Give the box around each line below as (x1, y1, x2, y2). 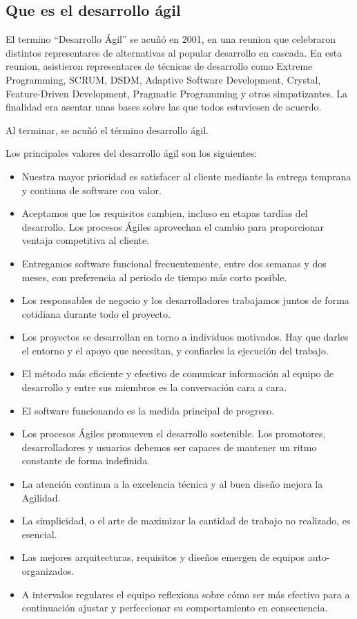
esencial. (21, 526, 57, 541)
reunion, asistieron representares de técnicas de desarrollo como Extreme (6, 59, 313, 73)
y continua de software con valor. (21, 182, 162, 197)
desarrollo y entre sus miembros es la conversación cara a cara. (21, 380, 287, 394)
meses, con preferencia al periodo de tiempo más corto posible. (21, 269, 287, 284)
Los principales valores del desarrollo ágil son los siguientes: (6, 146, 258, 160)
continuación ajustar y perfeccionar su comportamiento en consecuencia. (21, 600, 328, 615)
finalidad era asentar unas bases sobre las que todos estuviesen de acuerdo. (6, 99, 322, 114)
